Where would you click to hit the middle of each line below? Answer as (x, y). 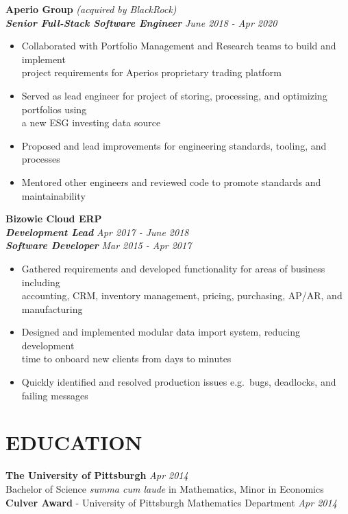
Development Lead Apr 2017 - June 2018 (97, 232)
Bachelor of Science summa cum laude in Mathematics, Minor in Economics (165, 488)
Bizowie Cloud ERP (54, 219)
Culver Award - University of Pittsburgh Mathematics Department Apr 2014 (171, 502)
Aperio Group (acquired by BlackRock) (91, 9)
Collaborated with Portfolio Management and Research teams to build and (179, 46)
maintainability (53, 195)
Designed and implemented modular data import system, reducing (161, 332)
